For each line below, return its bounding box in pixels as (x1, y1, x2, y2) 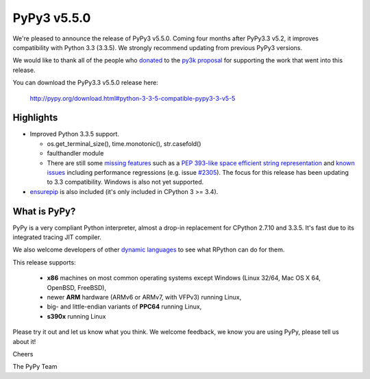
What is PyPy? (12, 206, 76, 217)
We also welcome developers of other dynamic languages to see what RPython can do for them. (12, 245, 285, 254)
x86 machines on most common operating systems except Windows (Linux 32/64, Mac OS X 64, (47, 274, 321, 282)
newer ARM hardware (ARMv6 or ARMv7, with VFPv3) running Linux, (47, 293, 242, 301)
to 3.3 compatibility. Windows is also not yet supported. (47, 178, 204, 186)
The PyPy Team (12, 363, 58, 371)
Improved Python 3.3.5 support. (29, 130, 120, 138)
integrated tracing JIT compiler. (12, 233, 102, 241)
